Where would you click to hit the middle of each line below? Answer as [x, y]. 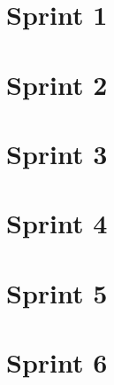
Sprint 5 [57, 292]
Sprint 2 [57, 84]
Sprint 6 [57, 362]
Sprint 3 [57, 153]
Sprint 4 [57, 223]
